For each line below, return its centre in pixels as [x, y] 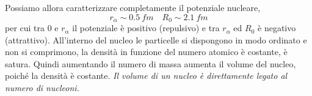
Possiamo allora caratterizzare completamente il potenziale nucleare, [133, 7]
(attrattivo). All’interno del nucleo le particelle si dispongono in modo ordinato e [156, 39]
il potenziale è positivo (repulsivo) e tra [146, 28]
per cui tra [25, 28]
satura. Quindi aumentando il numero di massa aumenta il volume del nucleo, [151, 63]
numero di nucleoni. [42, 88]
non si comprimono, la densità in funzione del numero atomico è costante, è [146, 52]
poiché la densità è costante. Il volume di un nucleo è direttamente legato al [146, 76]
